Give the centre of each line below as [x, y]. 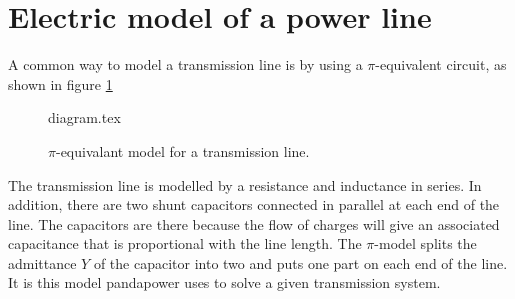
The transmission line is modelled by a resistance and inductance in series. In [245, 184]
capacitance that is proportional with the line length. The [185, 243]
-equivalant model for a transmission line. [182, 150]
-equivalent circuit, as [441, 64]
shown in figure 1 [60, 83]
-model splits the [425, 243]
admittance [42, 262]
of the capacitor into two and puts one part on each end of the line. [300, 262]
